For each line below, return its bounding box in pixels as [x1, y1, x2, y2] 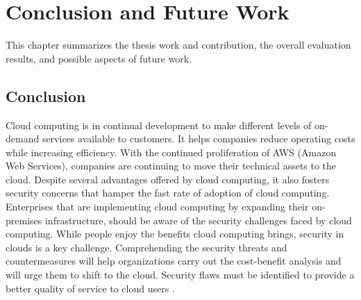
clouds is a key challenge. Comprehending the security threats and [6, 240, 287, 254]
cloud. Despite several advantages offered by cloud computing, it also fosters [6, 172, 330, 186]
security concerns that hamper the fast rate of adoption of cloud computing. [6, 185, 330, 200]
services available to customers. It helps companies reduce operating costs [42, 131, 355, 146]
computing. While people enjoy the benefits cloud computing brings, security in [6, 226, 344, 241]
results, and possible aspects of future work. [6, 51, 192, 65]
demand [6, 131, 40, 146]
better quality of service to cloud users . [6, 281, 175, 295]
